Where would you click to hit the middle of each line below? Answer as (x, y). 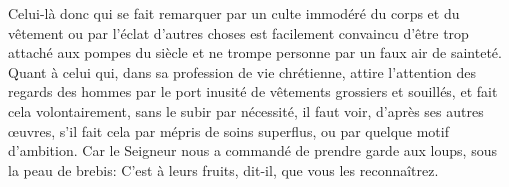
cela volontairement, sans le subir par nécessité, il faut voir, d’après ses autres (246, 110)
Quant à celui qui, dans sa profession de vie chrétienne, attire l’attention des (242, 71)
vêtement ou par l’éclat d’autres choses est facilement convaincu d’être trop (238, 32)
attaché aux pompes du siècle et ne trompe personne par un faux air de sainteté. (255, 52)
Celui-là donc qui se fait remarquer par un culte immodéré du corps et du (234, 13)
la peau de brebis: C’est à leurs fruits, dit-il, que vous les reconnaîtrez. (223, 169)
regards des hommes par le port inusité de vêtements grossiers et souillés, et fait (253, 91)
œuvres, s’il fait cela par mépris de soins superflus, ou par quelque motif (228, 130)
